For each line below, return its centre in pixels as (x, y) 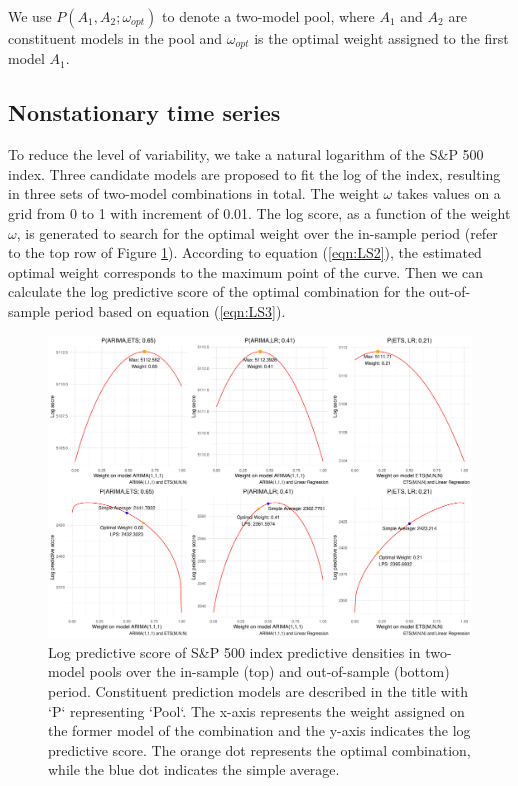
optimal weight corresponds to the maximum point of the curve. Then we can (246, 271)
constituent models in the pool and (115, 38)
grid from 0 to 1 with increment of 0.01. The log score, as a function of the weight (259, 213)
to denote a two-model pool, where (268, 16)
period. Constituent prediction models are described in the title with (258, 691)
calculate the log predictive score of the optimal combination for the (216, 291)
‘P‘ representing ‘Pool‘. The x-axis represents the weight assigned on (256, 710)
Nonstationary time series (144, 112)
